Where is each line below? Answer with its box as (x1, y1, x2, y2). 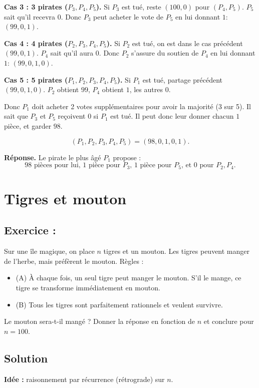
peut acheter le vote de (93, 11, 164, 22)
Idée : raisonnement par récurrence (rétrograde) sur (4, 373, 165, 384)
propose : (113, 152, 141, 162)
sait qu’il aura (50, 48, 94, 58)
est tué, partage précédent (142, 74, 222, 85)
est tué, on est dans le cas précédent (132, 38, 243, 48)
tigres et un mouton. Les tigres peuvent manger (103, 246, 250, 256)
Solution (4, 350, 48, 365)
